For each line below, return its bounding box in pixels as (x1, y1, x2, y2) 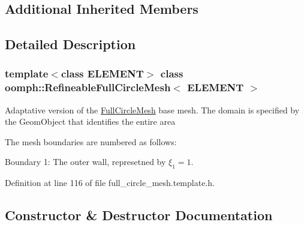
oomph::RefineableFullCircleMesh (5, 80, 171, 95)
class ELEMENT (61, 66, 144, 81)
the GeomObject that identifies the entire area (5, 115, 176, 128)
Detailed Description (5, 35, 136, 53)
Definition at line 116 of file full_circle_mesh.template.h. (5, 176, 215, 189)
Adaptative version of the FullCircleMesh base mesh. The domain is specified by (5, 103, 300, 116)
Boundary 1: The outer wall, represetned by (5, 155, 166, 168)
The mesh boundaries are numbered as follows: (5, 135, 177, 148)
